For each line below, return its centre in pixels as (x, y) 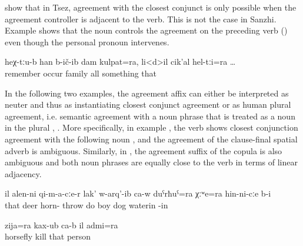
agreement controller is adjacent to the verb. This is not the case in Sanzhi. (141, 19)
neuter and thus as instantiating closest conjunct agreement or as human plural (148, 104)
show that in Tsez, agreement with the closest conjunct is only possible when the (151, 7)
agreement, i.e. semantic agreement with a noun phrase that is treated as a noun (150, 116)
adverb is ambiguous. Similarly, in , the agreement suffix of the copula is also (144, 150)
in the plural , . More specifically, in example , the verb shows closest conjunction (151, 127)
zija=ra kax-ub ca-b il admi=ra (61, 225)
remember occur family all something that (81, 73)
